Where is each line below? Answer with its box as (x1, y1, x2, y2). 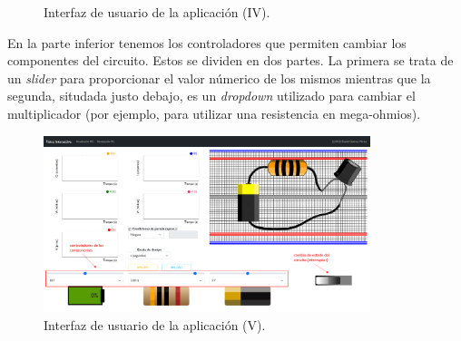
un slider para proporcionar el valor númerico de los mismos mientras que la (7, 68, 431, 87)
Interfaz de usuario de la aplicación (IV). (44, 3, 270, 21)
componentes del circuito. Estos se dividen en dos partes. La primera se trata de (7, 51, 454, 70)
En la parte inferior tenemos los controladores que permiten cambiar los (7, 33, 407, 52)
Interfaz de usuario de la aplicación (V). (44, 315, 266, 334)
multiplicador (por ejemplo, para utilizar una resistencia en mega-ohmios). (7, 103, 421, 122)
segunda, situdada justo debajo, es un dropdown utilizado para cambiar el (7, 86, 416, 105)
